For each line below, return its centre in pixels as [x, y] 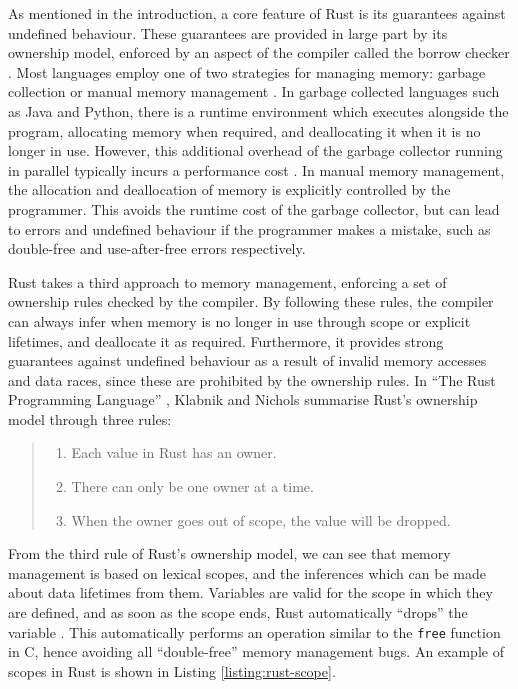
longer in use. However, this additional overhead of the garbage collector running [255, 150]
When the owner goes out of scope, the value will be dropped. [261, 519]
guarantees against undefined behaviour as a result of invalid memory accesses [247, 360]
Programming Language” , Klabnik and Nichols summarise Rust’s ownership [243, 399]
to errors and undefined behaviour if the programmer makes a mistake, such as [249, 228]
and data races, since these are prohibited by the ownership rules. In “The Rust [252, 379]
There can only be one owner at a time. [192, 486]
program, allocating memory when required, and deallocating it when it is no [244, 130]
